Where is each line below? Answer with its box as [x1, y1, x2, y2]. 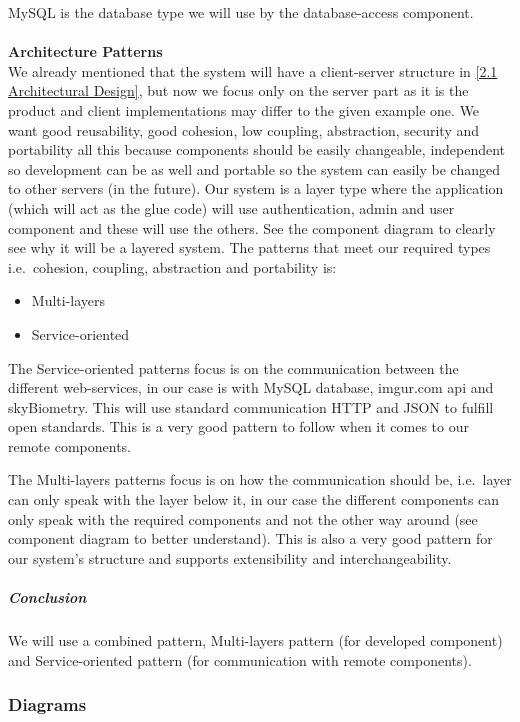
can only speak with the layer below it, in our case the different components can [8, 489, 500, 510]
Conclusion [8, 587, 87, 608]
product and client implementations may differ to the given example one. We [8, 99, 480, 120]
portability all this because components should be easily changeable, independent [8, 139, 506, 160]
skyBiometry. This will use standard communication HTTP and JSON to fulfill [8, 396, 494, 417]
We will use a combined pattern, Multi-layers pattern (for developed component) [8, 630, 503, 650]
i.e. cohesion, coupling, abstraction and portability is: [8, 256, 337, 277]
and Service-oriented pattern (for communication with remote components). [8, 649, 472, 670]
